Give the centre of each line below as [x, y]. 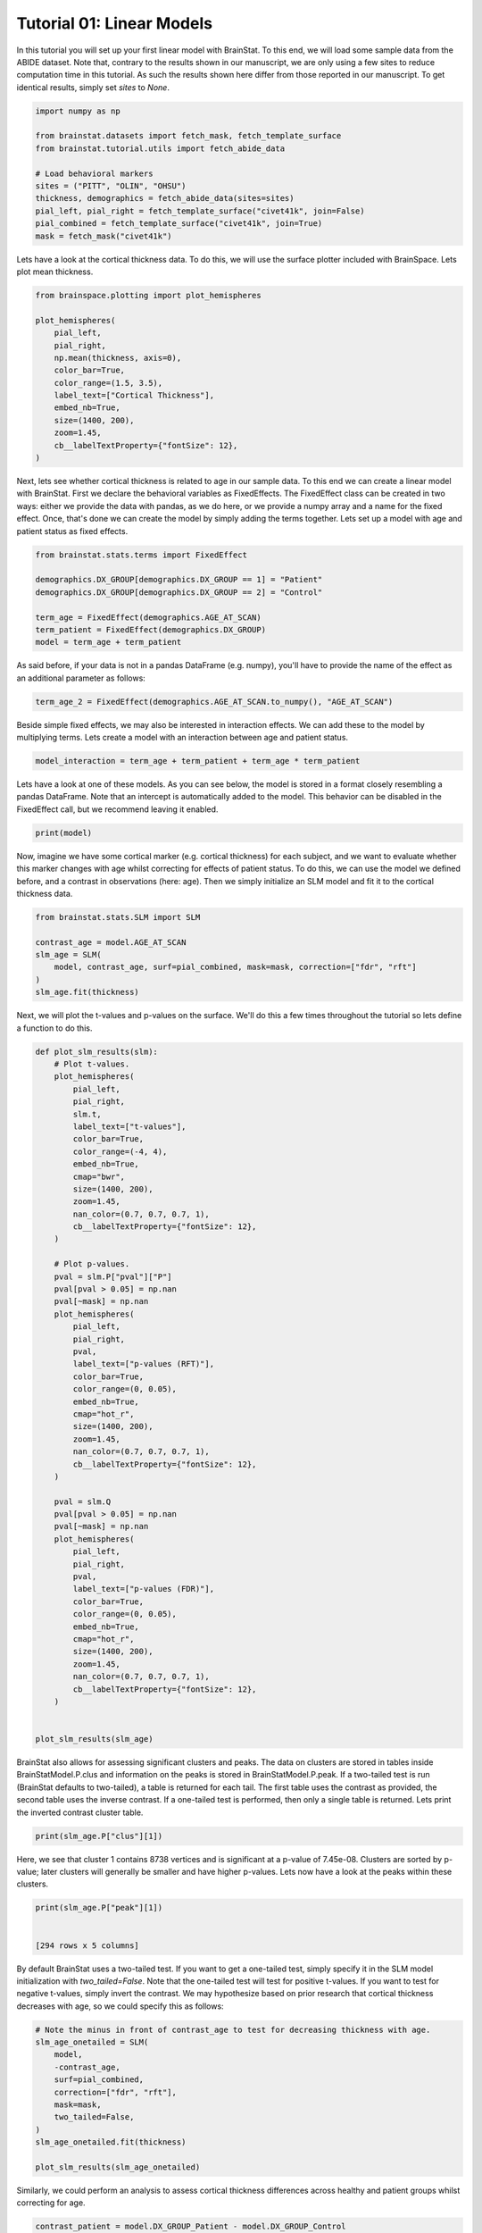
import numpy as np [78, 111]
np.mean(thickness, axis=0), [118, 358]
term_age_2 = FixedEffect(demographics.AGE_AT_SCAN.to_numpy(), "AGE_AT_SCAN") [214, 702]
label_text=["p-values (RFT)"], [143, 1364]
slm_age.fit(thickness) [87, 992]
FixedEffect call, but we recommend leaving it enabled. [117, 809]
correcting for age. [51, 2203]
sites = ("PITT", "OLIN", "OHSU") [111, 186]
